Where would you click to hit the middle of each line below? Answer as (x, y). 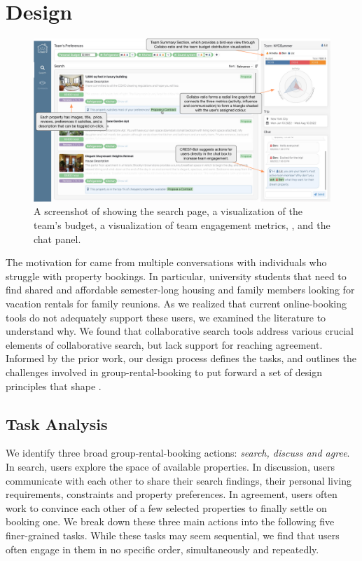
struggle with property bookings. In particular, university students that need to (176, 276)
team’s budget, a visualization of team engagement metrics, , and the (182, 225)
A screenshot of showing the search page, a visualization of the (168, 211)
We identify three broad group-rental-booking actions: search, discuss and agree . (178, 453)
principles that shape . (54, 386)
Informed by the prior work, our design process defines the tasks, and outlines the (181, 358)
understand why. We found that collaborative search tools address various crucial (180, 331)
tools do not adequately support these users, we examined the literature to (166, 317)
